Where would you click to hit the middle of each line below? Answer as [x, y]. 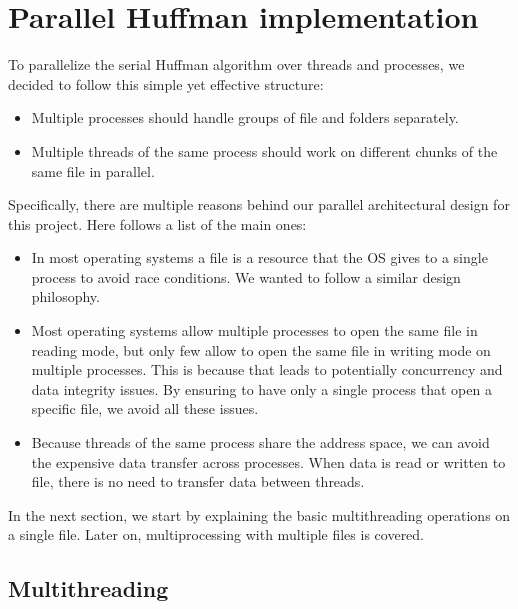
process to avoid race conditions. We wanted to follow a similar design [246, 276]
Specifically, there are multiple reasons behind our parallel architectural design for [259, 204]
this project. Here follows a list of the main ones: [157, 223]
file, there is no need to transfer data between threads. [198, 481]
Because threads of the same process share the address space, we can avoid [260, 442]
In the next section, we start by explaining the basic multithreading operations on [259, 514]
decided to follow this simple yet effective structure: [166, 83]
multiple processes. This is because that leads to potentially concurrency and [267, 369]
